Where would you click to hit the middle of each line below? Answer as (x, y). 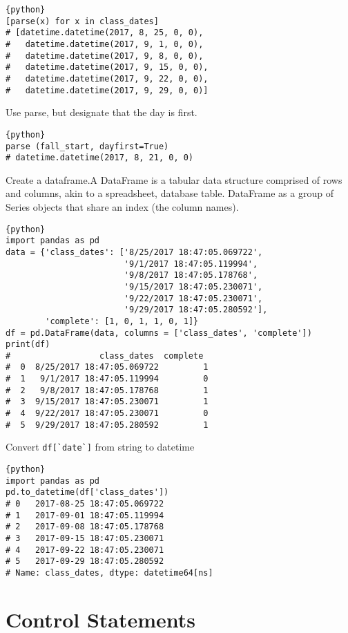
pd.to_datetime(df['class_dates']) (87, 492)
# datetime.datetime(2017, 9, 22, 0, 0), (107, 78)
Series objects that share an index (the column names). (122, 207)
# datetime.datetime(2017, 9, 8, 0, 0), (105, 56)
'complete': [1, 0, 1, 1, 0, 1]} (122, 321)
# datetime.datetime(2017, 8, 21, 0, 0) (100, 158)
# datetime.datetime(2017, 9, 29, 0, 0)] (107, 90)
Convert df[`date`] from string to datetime (100, 447)
